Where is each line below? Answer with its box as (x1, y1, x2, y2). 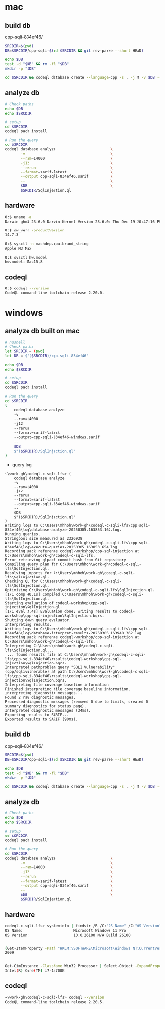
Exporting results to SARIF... (5, 712, 69, 718)
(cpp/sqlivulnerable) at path (5, 669, 67, 674)
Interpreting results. (5, 622, 52, 627)
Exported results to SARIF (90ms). (5, 717, 78, 721)
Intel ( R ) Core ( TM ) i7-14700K (5, 968, 65, 973)
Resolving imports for (5, 571, 52, 576)
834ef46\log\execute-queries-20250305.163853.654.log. (5, 545, 120, 549)
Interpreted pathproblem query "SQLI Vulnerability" (5, 665, 115, 670)
